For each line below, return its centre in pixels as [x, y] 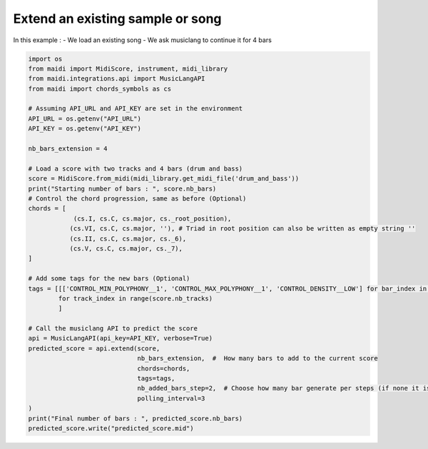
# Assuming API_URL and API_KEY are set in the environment [136, 109]
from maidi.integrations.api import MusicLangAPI [117, 79]
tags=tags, [156, 379]
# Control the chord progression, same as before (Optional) [137, 199]
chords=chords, [164, 368]
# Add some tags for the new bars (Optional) [109, 279]
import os [45, 59]
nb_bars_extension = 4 [68, 149]
